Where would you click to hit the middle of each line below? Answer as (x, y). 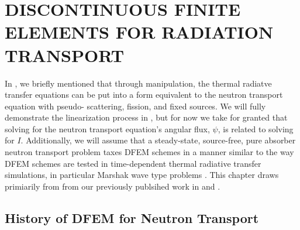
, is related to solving (256, 128)
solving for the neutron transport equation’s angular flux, (107, 128)
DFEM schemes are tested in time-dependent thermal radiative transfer (133, 163)
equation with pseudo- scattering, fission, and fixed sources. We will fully (135, 106)
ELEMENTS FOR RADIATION (139, 32)
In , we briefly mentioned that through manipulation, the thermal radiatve (138, 83)
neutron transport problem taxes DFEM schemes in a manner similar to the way (149, 152)
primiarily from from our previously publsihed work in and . (113, 186)
